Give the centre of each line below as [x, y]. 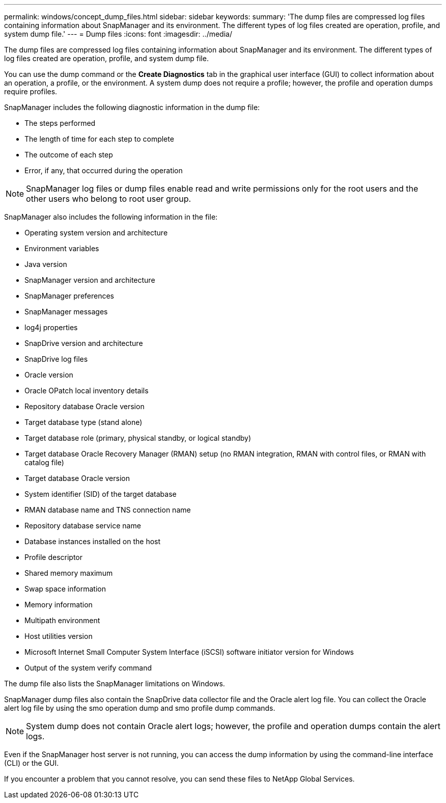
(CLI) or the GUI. [32, 763]
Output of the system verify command [88, 668]
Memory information [59, 605]
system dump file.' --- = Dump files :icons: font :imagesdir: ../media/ [118, 34]
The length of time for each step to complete [99, 139]
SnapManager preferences [69, 296]
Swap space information [65, 589]
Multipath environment [62, 620]
